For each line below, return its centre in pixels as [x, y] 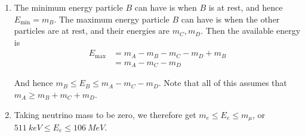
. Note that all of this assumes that [223, 83]
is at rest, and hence [246, 7]
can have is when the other [230, 19]
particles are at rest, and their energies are [92, 31]
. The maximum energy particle [112, 19]
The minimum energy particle [68, 7]
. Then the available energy [251, 31]
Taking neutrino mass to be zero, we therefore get [105, 114]
